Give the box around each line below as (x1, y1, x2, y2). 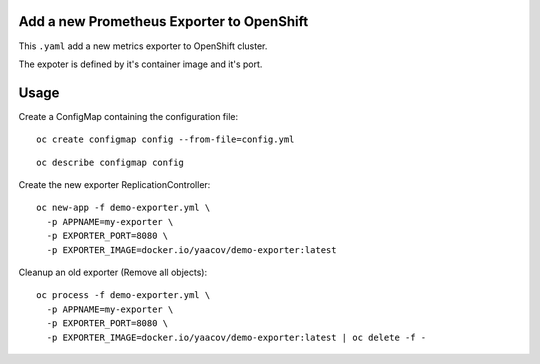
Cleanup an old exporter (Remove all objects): (18, 266, 208, 278)
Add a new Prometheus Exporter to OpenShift (18, 13, 309, 30)
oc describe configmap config (36, 156, 185, 168)
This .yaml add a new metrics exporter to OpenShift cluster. (18, 40, 268, 52)
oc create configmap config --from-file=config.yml (36, 134, 295, 145)
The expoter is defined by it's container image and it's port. (18, 58, 263, 70)
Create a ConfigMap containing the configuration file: (18, 110, 239, 122)
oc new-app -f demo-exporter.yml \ (36, 202, 211, 214)
